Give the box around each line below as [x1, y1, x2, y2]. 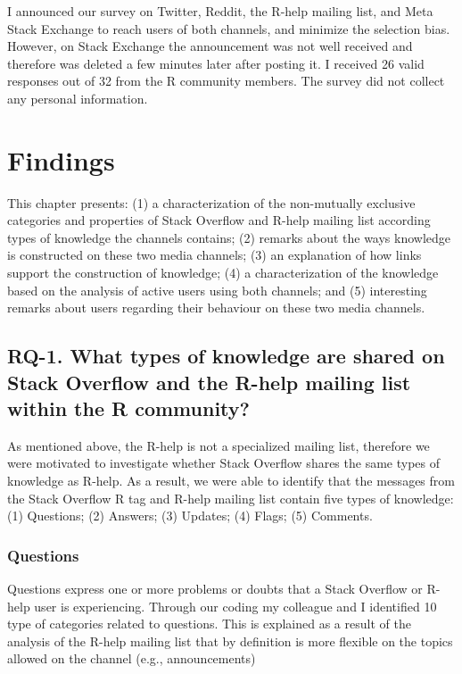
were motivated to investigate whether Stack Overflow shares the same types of [7, 453, 441, 472]
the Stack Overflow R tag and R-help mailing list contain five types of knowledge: [7, 488, 454, 507]
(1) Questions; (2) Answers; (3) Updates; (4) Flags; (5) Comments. [7, 506, 373, 525]
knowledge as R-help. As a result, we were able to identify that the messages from [7, 471, 455, 490]
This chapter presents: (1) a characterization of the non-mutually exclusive [7, 193, 416, 212]
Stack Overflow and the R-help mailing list [7, 368, 411, 395]
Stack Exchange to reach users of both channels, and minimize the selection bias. [7, 19, 450, 37]
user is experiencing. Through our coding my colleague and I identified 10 [34, 596, 437, 615]
